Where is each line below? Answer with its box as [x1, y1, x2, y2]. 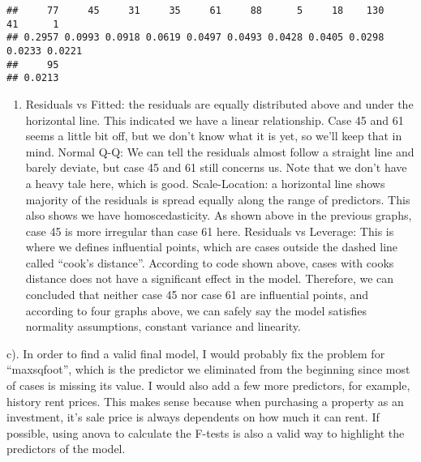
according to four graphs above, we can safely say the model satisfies [25, 302, 367, 319]
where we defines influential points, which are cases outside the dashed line [25, 238, 398, 255]
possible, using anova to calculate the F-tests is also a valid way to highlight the [6, 424, 405, 441]
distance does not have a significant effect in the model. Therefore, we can [25, 270, 394, 287]
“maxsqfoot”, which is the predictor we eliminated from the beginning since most [6, 361, 410, 378]
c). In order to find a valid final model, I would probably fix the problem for [6, 344, 385, 361]
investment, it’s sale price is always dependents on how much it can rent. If [6, 409, 380, 426]
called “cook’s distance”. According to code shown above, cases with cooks [25, 254, 394, 271]
